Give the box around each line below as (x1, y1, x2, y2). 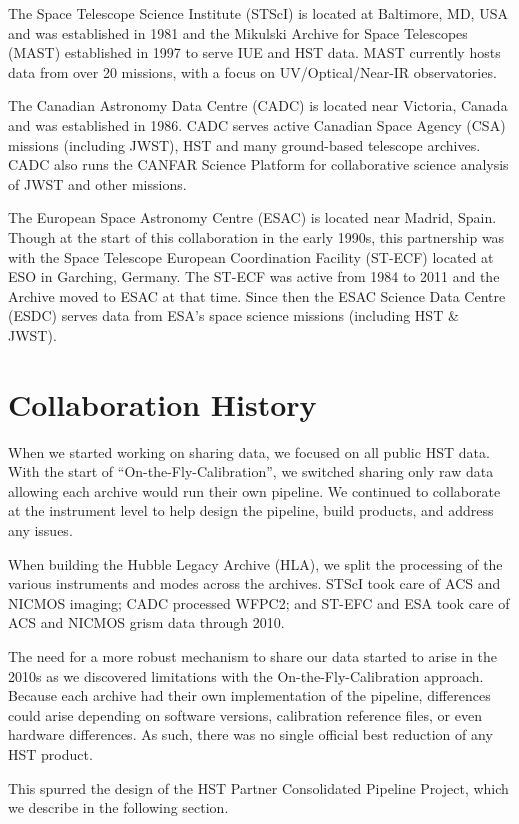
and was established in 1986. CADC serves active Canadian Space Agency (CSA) (8, 114, 506, 135)
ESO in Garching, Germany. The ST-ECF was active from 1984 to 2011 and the (8, 266, 500, 287)
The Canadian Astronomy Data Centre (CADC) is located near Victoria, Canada (8, 95, 508, 116)
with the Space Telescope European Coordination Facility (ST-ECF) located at (8, 246, 494, 267)
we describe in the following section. (8, 797, 229, 818)
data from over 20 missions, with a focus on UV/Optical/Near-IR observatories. (8, 61, 497, 82)
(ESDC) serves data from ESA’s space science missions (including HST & (8, 305, 459, 326)
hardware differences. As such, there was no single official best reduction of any (8, 724, 493, 745)
